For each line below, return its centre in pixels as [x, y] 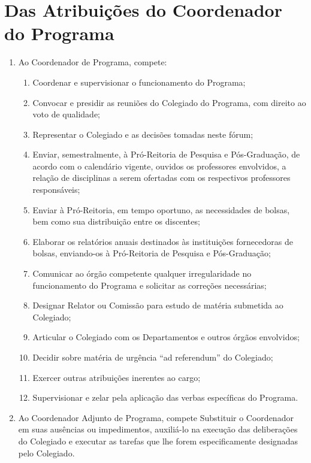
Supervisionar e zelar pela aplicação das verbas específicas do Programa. [165, 397]
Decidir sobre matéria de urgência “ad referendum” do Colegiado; [153, 357]
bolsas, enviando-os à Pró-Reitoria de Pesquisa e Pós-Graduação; [152, 253]
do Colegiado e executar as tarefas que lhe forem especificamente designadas [158, 441]
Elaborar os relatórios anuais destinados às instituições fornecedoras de [163, 241]
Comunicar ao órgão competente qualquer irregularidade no [142, 273]
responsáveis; [56, 190]
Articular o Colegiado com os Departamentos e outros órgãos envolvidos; [166, 337]
